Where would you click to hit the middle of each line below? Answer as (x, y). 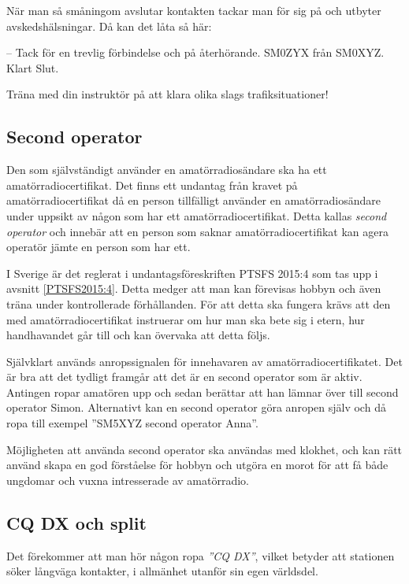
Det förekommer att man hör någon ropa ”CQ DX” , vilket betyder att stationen (201, 555)
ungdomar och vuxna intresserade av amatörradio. (128, 480)
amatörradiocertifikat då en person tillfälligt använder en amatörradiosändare (193, 200)
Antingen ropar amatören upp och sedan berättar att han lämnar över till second (203, 392)
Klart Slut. (33, 67)
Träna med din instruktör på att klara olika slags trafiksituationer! (167, 94)
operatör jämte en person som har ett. (99, 247)
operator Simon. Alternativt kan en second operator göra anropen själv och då (196, 407)
